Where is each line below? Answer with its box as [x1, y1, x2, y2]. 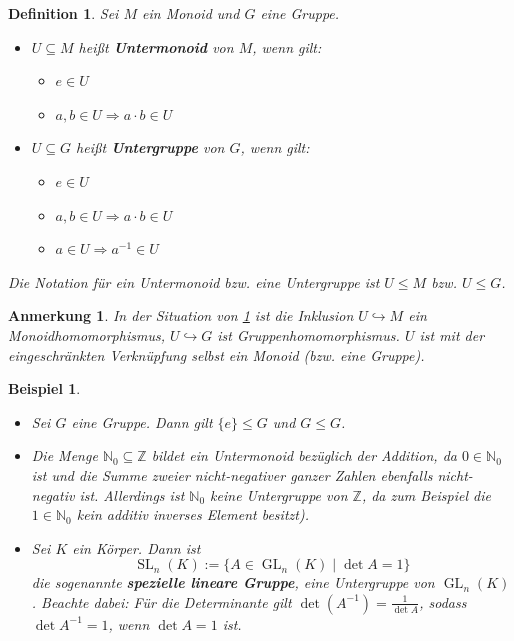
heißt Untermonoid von [78, 36, 234, 57]
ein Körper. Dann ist [72, 537, 201, 558]
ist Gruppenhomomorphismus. [217, 324, 400, 345]
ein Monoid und [142, 3, 240, 23]
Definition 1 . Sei [8, 3, 119, 23]
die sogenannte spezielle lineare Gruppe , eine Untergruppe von [31, 572, 435, 593]
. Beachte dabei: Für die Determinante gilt [31, 591, 292, 612]
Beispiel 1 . [8, 378, 81, 399]
